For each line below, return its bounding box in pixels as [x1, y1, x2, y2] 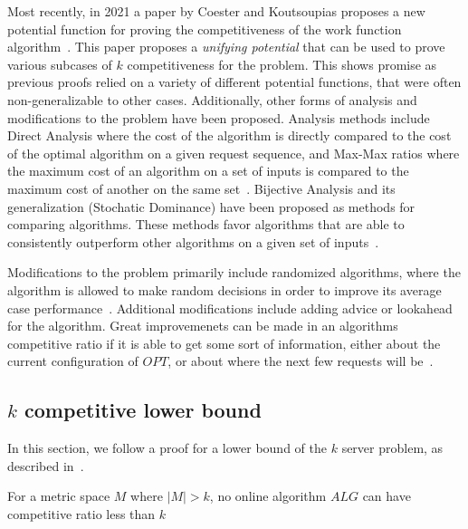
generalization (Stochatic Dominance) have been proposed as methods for [7, 197, 415, 216]
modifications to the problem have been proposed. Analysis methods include [7, 108, 430, 127]
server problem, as [341, 438, 444, 457]
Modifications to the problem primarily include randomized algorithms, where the [7, 263, 461, 282]
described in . [7, 456, 84, 475]
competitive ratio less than [7, 504, 156, 523]
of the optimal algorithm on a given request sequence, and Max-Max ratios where [7, 143, 460, 162]
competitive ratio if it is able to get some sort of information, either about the [7, 333, 441, 352]
